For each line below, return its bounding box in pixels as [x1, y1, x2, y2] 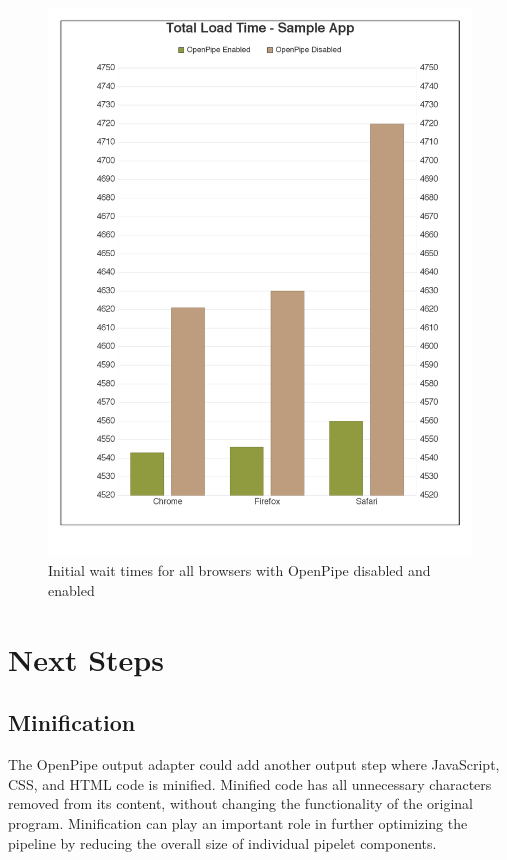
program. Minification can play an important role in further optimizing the [8, 813, 468, 834]
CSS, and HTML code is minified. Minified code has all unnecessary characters [8, 773, 492, 794]
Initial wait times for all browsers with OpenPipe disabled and [48, 560, 431, 581]
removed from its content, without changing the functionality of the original [8, 793, 473, 814]
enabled [48, 580, 95, 601]
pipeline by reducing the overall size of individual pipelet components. [8, 832, 437, 853]
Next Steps [8, 638, 164, 679]
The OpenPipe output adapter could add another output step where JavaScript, [8, 754, 500, 775]
